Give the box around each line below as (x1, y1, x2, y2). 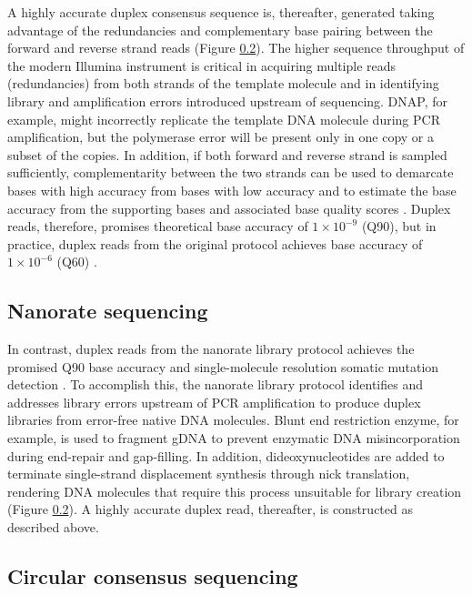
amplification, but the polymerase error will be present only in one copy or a (7, 127, 435, 146)
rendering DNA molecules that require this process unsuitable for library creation (7, 481, 462, 500)
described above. (7, 518, 99, 537)
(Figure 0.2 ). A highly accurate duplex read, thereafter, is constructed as (7, 499, 413, 519)
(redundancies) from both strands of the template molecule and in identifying (7, 74, 439, 93)
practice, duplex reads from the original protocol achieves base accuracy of (7, 234, 423, 253)
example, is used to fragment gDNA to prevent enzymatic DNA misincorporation (7, 429, 460, 448)
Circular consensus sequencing (7, 562, 298, 590)
